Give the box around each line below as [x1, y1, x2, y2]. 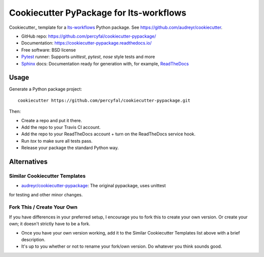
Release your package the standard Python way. [21, 145, 119, 151]
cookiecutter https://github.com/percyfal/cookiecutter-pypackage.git [18, 98, 191, 103]
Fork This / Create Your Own [9, 204, 78, 211]
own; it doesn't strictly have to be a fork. [9, 221, 90, 227]
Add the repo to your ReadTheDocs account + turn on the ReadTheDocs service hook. [21, 131, 196, 137]
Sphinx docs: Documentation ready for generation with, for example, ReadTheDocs [21, 61, 189, 66]
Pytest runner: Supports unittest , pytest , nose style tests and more [21, 54, 155, 60]
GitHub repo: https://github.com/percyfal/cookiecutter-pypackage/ [21, 33, 156, 39]
